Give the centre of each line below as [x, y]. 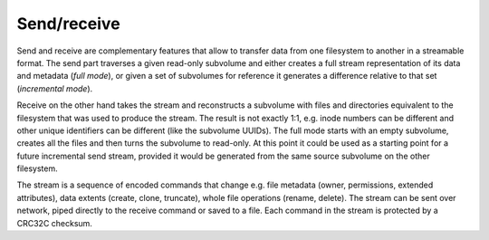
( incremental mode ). [55, 88]
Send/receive [69, 24]
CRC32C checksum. [54, 223]
